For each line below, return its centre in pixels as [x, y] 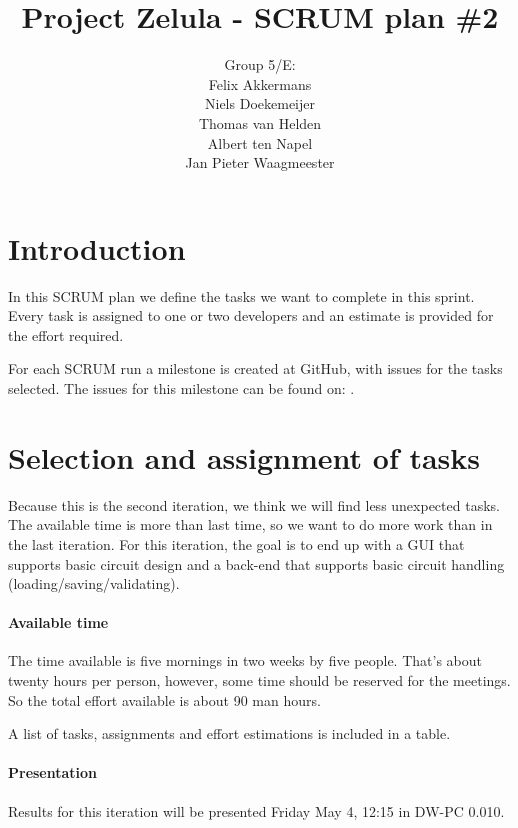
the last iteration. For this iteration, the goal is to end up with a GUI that [236, 543]
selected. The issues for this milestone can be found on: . [181, 388]
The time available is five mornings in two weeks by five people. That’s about [245, 660]
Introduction [97, 247]
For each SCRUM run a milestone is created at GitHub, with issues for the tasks [255, 368]
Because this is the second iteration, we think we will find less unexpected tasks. [254, 504]
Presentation [53, 772]
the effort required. [66, 334]
